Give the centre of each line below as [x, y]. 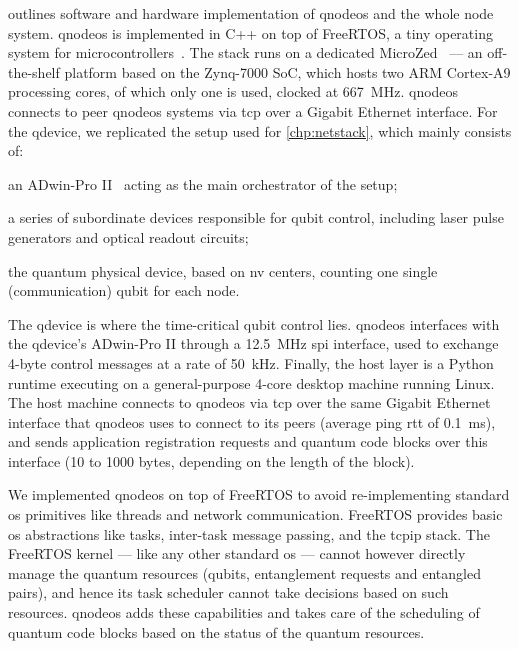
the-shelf [34, 71]
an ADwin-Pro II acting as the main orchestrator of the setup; [203, 183]
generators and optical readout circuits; [128, 236]
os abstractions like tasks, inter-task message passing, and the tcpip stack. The [249, 533]
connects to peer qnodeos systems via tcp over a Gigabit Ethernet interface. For [253, 110]
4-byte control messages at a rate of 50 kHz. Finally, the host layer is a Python [251, 362]
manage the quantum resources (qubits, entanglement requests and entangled [244, 572]
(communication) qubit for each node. [124, 290]
